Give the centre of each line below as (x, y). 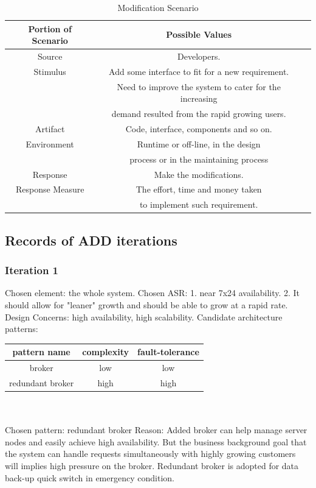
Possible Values (199, 34)
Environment (50, 143)
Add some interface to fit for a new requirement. (199, 71)
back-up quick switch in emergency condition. (90, 477)
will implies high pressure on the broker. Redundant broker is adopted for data (152, 465)
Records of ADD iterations (91, 240)
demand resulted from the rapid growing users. (199, 114)
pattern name (41, 352)
